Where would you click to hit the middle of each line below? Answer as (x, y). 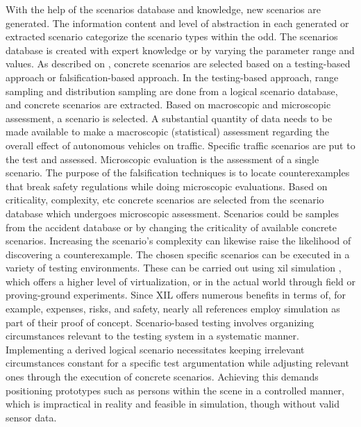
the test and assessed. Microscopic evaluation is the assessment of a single (162, 159)
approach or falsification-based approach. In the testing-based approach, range (172, 77)
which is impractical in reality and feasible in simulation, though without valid (173, 404)
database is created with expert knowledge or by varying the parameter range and (180, 50)
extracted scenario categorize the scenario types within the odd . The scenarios (172, 36)
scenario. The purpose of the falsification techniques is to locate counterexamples (178, 173)
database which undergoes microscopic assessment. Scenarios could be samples (172, 213)
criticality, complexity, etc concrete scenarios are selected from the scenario (165, 200)
